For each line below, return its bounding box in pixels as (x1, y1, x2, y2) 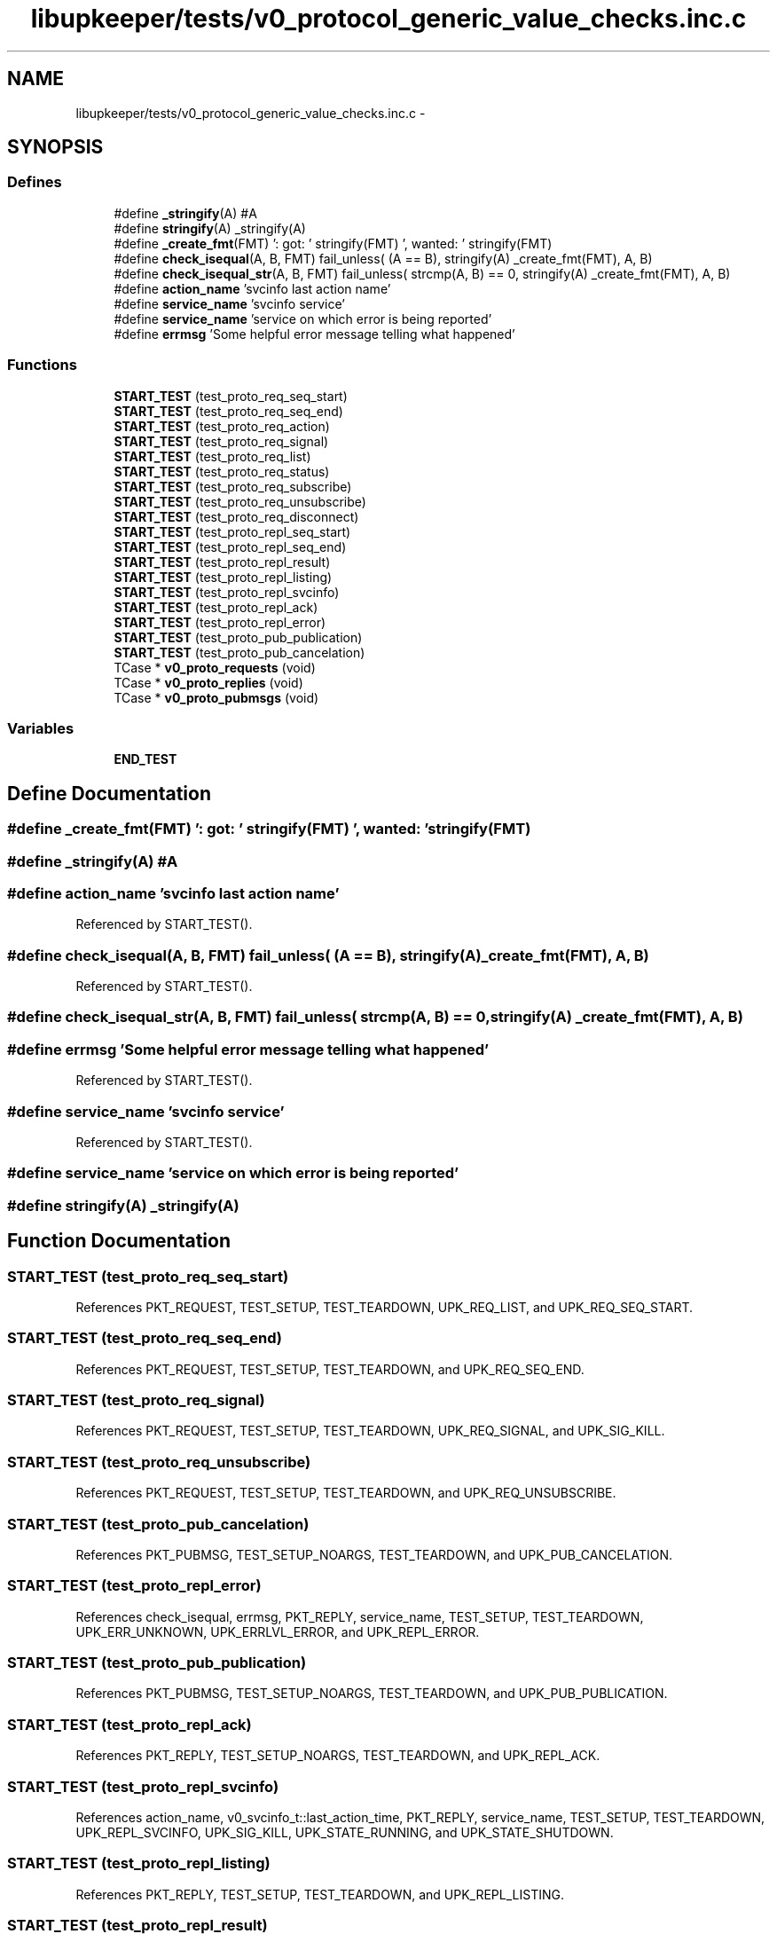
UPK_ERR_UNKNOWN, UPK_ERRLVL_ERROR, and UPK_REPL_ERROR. (75, 1623, 480, 1639)
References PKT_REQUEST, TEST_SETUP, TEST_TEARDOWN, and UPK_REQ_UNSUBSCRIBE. (75, 1485, 616, 1501)
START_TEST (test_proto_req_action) (114, 418, 330, 434)
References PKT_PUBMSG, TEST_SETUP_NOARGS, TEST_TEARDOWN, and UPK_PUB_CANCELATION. (75, 1546, 673, 1562)
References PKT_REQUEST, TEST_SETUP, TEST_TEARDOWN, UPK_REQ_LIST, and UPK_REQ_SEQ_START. (75, 1299, 694, 1315)
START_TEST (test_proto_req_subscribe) (114, 478, 352, 494)
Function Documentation (7, 1230, 231, 1253)
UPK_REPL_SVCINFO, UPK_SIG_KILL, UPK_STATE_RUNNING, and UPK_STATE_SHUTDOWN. (75, 1824, 614, 1840)
